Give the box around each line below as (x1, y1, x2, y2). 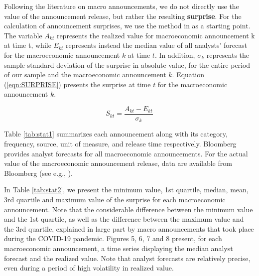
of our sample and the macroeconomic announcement (4, 69, 166, 80)
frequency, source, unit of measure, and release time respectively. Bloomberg (4, 138, 237, 149)
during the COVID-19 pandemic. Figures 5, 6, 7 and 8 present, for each (4, 233, 222, 244)
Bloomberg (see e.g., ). (4, 167, 73, 178)
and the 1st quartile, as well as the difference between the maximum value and (4, 214, 244, 224)
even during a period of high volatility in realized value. (4, 263, 174, 273)
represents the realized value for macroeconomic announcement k (56, 30, 255, 40)
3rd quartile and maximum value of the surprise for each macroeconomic (4, 194, 226, 205)
